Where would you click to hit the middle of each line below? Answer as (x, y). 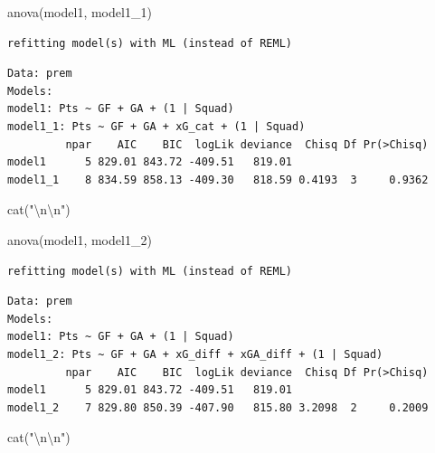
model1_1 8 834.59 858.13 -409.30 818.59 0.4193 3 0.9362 (218, 179)
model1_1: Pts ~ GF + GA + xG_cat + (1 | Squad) (156, 126)
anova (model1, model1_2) (80, 239)
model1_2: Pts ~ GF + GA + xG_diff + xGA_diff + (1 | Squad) (195, 354)
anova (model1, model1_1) (80, 12)
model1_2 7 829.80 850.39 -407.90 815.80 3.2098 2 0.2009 (218, 407)
